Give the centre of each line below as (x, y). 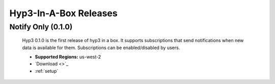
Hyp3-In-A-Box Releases (63, 13)
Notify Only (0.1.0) (41, 27)
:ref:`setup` (47, 71)
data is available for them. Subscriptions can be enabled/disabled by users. (101, 48)
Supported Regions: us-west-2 (68, 57)
